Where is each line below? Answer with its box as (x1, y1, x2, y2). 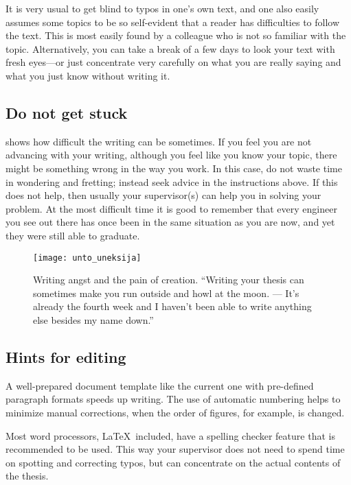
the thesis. (5, 469, 49, 483)
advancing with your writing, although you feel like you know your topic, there (5, 147, 337, 162)
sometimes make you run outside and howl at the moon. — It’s (33, 285, 299, 300)
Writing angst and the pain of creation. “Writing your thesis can (33, 272, 304, 287)
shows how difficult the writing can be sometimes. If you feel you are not (5, 134, 312, 148)
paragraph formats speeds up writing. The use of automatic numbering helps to (5, 392, 341, 406)
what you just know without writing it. (5, 68, 170, 82)
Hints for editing (5, 346, 126, 367)
